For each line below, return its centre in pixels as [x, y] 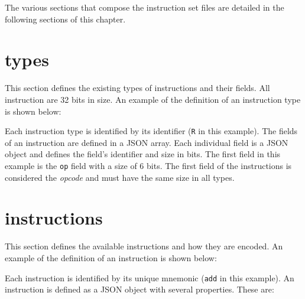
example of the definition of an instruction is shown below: [111, 257]
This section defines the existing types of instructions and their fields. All [137, 88]
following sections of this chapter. [65, 19]
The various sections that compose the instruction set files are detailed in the [145, 7]
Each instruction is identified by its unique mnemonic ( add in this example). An [150, 277]
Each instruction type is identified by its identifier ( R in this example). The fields [151, 131]
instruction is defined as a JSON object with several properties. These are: [139, 289]
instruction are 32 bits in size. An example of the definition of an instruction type [153, 99]
